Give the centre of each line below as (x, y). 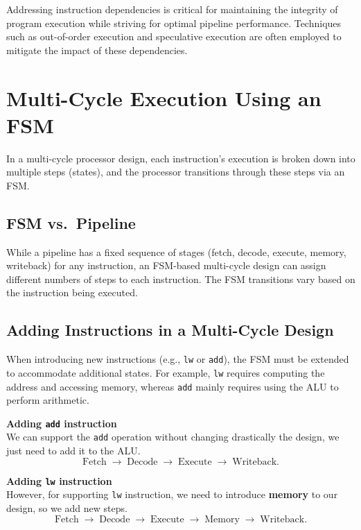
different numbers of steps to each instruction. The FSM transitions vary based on (181, 279)
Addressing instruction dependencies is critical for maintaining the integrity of (172, 9)
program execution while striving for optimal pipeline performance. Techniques (174, 23)
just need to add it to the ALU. (73, 451)
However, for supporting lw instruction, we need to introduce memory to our (172, 494)
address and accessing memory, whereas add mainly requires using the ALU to (173, 386)
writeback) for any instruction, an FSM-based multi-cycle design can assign (166, 265)
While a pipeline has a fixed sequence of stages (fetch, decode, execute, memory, (176, 251)
